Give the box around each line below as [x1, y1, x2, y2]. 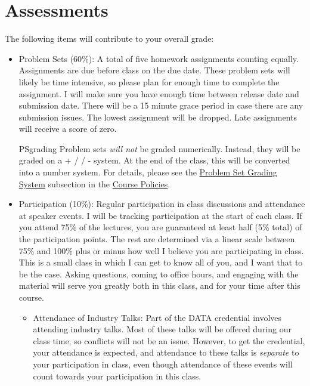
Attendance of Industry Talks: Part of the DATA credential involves [33, 311, 282, 323]
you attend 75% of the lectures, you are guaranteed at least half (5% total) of [18, 221, 302, 233]
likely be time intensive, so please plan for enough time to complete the [18, 75, 280, 88]
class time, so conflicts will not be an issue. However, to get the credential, [33, 334, 305, 347]
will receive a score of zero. [18, 122, 117, 135]
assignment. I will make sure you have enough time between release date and [18, 87, 299, 100]
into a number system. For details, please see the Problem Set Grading [18, 166, 277, 178]
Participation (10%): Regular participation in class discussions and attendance [18, 197, 305, 210]
